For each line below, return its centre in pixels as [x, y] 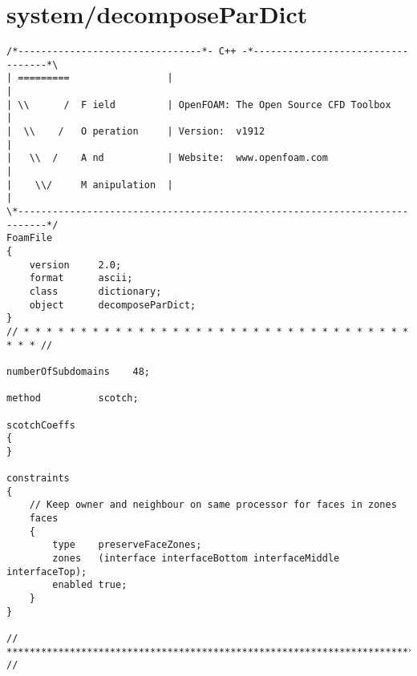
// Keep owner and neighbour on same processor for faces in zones [213, 505]
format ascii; [81, 278]
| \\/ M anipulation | [90, 185]
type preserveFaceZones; [127, 545]
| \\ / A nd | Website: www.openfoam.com [167, 158]
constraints [38, 479]
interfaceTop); [47, 571]
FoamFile [30, 238]
